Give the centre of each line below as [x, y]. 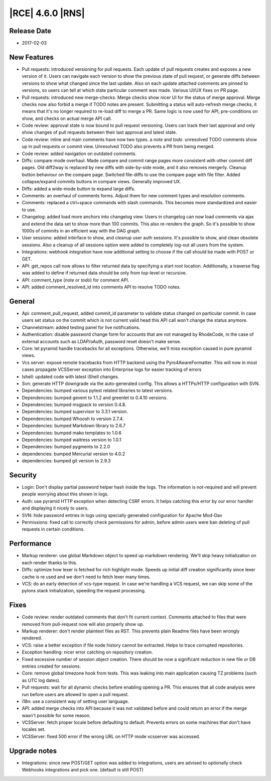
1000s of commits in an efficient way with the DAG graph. [81, 230]
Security [23, 475]
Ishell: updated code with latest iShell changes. [71, 376]
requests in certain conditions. [53, 529]
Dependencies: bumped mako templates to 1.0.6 [72, 433]
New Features [31, 57]
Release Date [30, 31]
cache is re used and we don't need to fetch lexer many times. [86, 577]
